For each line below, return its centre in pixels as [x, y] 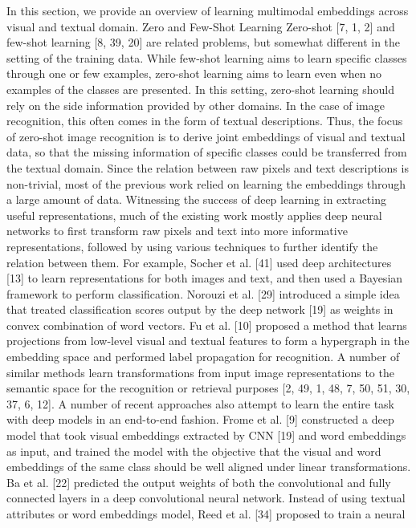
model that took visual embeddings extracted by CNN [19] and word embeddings [206, 435]
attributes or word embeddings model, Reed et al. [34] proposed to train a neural [206, 514]
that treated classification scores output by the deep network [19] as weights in [200, 309]
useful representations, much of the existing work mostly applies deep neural [194, 215]
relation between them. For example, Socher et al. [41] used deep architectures [199, 262]
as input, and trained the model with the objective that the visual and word [194, 451]
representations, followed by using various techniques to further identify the [192, 246]
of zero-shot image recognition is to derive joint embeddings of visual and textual [206, 136]
